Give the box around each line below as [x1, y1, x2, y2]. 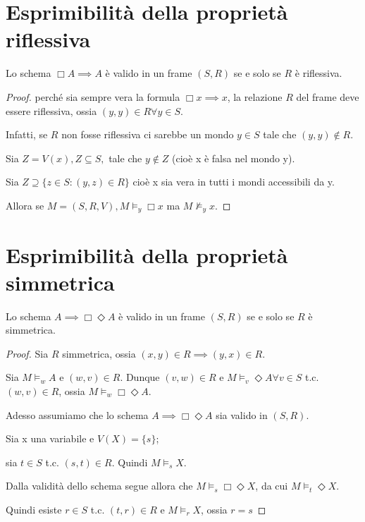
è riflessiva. [295, 66, 342, 80]
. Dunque [120, 370, 160, 384]
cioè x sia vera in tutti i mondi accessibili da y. [132, 174, 335, 189]
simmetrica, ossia [62, 346, 136, 360]
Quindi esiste [6, 502, 62, 516]
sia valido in [216, 407, 268, 422]
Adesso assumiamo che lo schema [6, 407, 149, 422]
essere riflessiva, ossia [6, 103, 97, 118]
